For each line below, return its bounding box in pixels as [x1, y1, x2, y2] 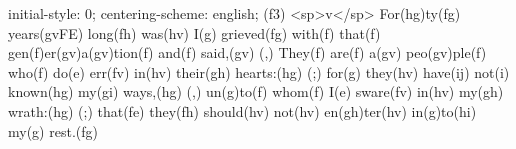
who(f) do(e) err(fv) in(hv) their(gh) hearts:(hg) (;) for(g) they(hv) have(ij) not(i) [8, 61, 510, 82]
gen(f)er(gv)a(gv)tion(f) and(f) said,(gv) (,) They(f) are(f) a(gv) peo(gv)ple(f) [8, 42, 487, 63]
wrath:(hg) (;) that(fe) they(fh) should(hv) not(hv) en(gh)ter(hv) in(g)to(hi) [8, 100, 477, 121]
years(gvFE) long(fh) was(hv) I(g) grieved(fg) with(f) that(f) [8, 22, 381, 43]
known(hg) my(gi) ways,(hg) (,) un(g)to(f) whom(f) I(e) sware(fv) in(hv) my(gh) [8, 81, 504, 102]
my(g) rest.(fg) [8, 120, 98, 141]
